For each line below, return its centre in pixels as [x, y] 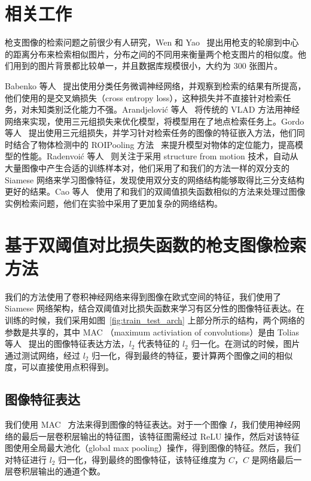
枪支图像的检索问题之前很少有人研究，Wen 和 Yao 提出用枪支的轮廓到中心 [152, 42]
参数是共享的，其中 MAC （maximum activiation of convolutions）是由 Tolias [152, 332]
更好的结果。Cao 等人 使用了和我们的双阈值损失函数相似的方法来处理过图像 [155, 191]
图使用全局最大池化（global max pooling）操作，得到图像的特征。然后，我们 [153, 448]
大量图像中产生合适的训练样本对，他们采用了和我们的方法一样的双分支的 [147, 168]
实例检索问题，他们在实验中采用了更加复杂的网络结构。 [114, 203]
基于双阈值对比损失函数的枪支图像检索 [156, 244]
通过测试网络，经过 [42, 355]
